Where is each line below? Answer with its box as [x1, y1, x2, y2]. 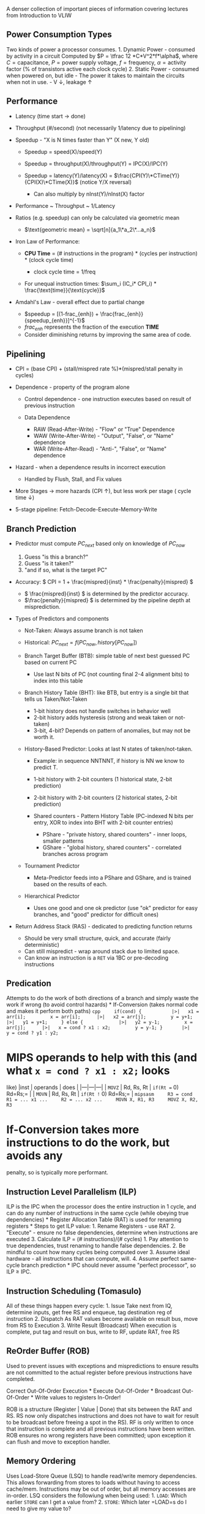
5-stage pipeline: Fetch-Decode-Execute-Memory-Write [15, 506, 157, 513]
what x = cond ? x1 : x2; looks [6, 1063, 170, 1077]
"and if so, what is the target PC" [24, 566, 108, 573]
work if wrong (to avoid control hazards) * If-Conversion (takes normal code [6, 1001, 198, 1008]
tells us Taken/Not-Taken [24, 695, 88, 703]
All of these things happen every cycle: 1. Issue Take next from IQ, [6, 1302, 173, 1309]
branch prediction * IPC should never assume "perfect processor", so [21, 1261, 196, 1269]
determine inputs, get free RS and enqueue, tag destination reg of [6, 1309, 173, 1316]
